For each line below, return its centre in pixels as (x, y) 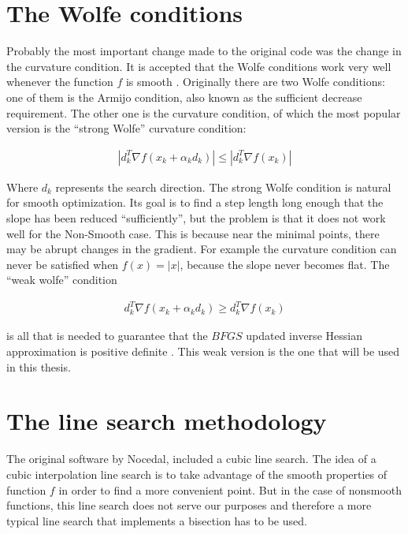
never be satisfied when (63, 264)
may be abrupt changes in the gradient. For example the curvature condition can (202, 249)
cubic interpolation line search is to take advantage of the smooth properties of (197, 474)
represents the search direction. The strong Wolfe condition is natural (223, 187)
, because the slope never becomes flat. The (285, 264)
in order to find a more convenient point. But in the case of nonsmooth (230, 489)
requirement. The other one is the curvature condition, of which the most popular (204, 112)
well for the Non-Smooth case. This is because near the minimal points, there (193, 233)
